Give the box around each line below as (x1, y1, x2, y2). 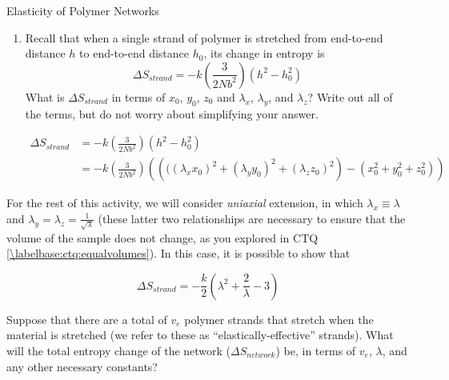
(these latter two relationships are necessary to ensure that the (98, 210, 406, 226)
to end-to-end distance (79, 45, 190, 62)
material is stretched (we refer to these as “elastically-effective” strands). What (6, 326, 394, 343)
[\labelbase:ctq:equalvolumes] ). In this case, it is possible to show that (6, 245, 351, 262)
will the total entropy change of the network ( (6, 342, 231, 358)
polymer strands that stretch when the (184, 310, 374, 327)
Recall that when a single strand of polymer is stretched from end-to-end (25, 29, 383, 46)
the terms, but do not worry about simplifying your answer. (25, 105, 319, 122)
